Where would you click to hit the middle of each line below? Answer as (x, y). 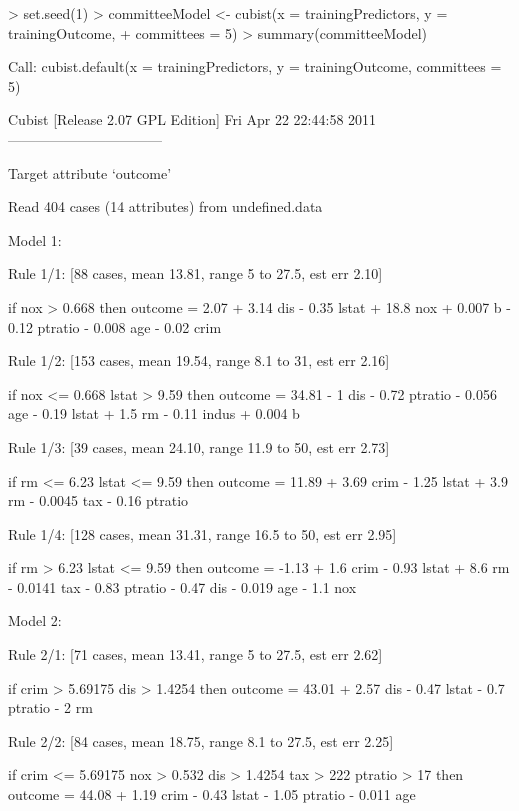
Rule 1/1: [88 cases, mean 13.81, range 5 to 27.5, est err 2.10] (195, 273)
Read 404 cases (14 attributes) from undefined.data (165, 206)
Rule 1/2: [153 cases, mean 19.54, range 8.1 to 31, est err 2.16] (199, 360)
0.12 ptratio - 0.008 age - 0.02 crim (115, 326)
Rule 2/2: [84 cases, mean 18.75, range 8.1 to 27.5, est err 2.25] (201, 740)
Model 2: (35, 620)
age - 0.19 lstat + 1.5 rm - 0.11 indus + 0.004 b (154, 413)
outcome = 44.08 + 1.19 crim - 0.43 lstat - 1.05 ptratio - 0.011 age (212, 794)
